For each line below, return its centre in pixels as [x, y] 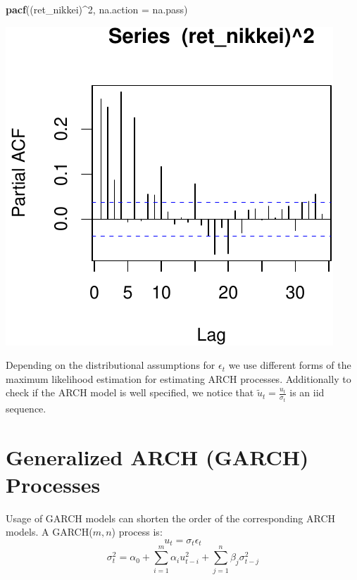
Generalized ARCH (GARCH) [157, 456]
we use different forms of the [290, 365]
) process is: [137, 532]
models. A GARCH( [49, 532]
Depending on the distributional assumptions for [111, 365]
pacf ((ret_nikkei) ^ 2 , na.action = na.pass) [97, 9]
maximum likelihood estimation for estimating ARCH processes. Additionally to [178, 378]
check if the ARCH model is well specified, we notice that [130, 392]
